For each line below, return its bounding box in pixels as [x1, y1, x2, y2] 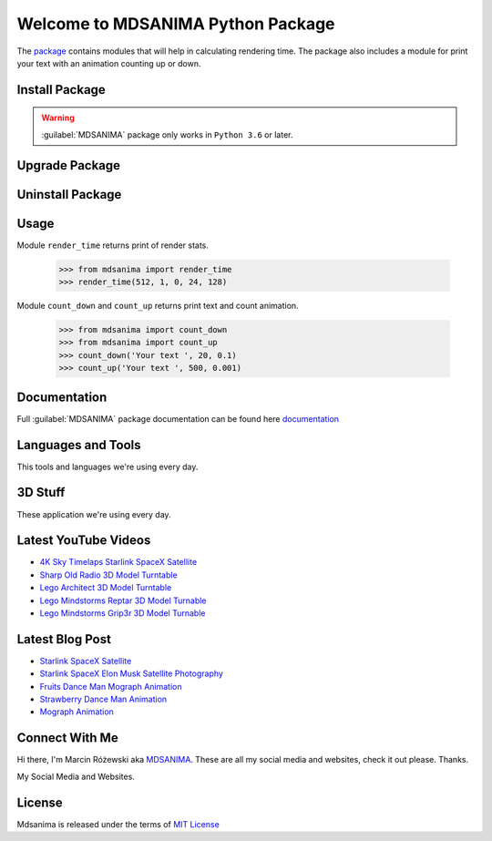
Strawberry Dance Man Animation [39, 693, 168, 705]
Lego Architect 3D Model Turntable [39, 582, 172, 593]
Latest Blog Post [16, 631, 111, 647]
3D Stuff [16, 485, 66, 500]
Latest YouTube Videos [16, 533, 151, 549]
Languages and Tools [16, 437, 141, 453]
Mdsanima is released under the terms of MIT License [16, 818, 220, 829]
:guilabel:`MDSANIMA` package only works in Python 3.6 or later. [41, 128, 293, 140]
